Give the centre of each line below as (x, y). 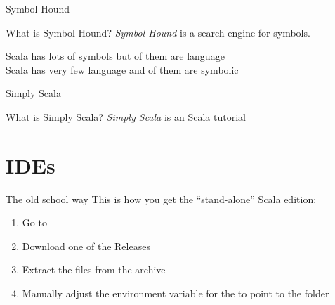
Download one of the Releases (86, 246)
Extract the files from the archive (94, 270)
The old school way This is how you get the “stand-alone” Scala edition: (161, 199)
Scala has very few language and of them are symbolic (122, 69)
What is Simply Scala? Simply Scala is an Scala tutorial (126, 116)
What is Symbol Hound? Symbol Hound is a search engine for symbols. (158, 32)
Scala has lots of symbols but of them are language (115, 56)
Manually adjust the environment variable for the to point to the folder (176, 293)
